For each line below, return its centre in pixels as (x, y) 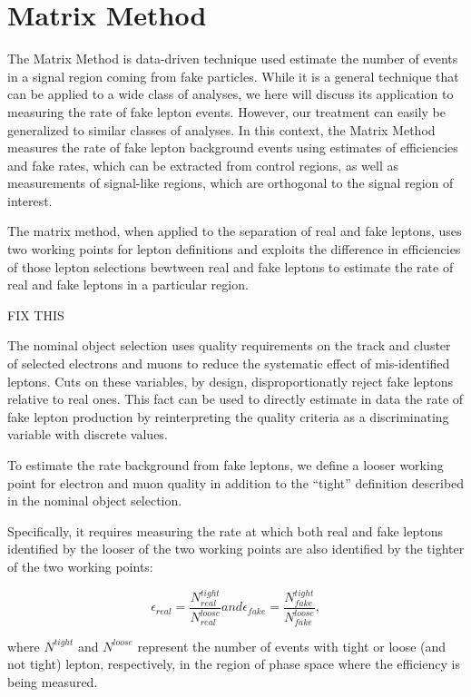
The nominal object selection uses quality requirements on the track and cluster (229, 345)
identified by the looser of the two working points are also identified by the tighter (236, 549)
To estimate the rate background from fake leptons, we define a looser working (226, 465)
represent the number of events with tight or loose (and (292, 646)
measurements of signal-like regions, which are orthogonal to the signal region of (231, 183)
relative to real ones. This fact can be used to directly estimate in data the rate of (235, 399)
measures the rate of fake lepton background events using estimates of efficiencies (233, 147)
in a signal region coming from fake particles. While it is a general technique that (233, 76)
